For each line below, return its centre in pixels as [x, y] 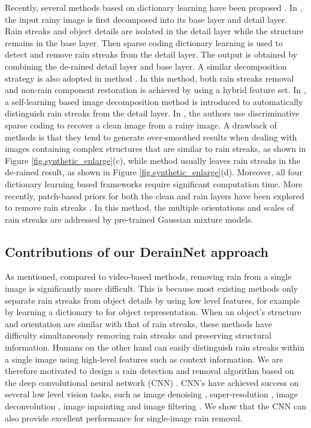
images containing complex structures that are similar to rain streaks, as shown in [155, 149]
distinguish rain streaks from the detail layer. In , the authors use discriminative [152, 113]
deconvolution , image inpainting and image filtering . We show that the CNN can [155, 406]
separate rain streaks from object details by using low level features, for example [153, 300]
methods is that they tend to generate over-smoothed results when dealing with [151, 137]
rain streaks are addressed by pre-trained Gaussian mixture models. [129, 219]
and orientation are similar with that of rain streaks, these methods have [138, 323]
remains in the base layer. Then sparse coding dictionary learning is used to [144, 42]
